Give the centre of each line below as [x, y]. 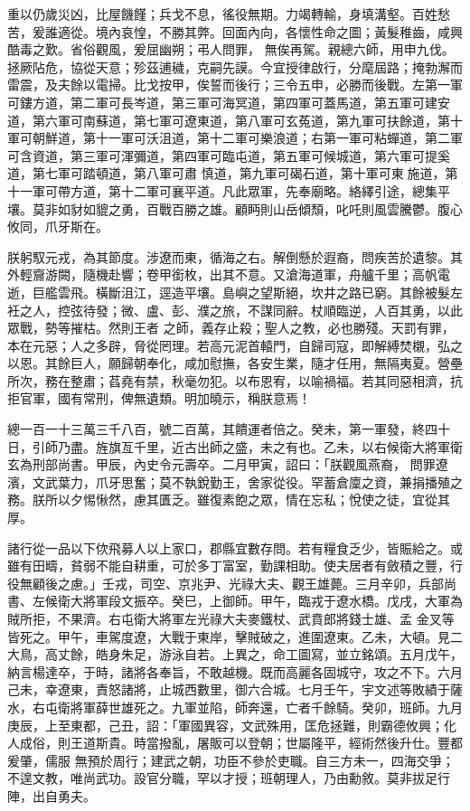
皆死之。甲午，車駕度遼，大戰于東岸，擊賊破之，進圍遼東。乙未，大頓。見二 [235, 636]
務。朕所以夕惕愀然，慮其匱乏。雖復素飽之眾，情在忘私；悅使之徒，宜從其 [229, 500]
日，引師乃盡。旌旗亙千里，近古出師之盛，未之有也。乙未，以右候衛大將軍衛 [235, 446]
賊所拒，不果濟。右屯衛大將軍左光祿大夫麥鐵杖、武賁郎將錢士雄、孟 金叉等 [231, 618]
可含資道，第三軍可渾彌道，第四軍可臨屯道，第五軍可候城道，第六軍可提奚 [229, 155]
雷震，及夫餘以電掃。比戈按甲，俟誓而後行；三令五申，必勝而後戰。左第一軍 [235, 85]
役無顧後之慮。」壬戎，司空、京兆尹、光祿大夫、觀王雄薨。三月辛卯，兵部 [226, 583]
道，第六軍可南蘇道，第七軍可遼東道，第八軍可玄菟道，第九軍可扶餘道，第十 [235, 120]
